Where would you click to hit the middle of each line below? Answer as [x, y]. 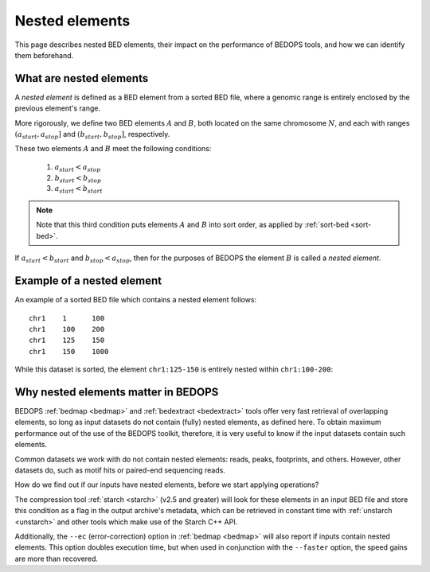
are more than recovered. [57, 558]
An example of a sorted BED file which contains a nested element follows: [136, 300]
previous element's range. [58, 108]
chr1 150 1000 [69, 351]
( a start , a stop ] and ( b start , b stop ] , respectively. [92, 135]
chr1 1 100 [67, 318]
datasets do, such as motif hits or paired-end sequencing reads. [120, 470]
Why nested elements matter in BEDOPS [117, 392]
